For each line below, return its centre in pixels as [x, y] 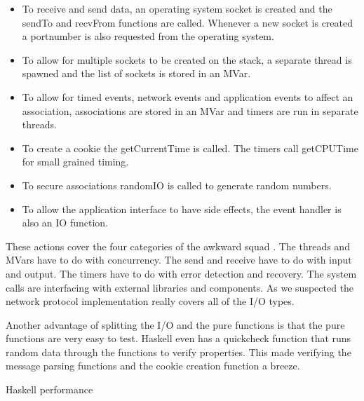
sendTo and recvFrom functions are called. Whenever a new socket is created [188, 22]
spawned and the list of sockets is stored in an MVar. [136, 73]
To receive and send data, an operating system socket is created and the [177, 8]
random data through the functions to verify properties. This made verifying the [178, 352]
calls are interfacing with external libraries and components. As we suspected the [180, 287]
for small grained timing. [75, 162]
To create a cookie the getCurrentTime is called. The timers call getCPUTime [190, 148]
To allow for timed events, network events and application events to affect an [188, 96]
